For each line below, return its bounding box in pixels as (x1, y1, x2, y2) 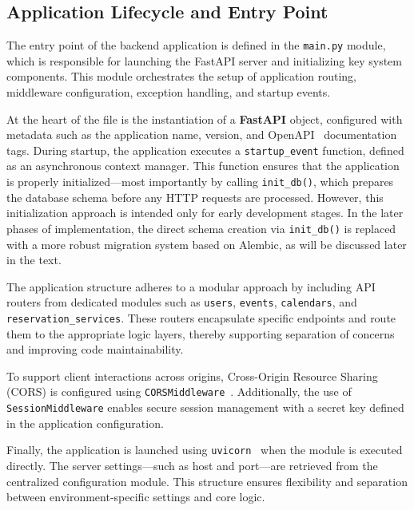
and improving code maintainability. (6, 341, 184, 358)
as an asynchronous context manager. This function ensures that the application (6, 157, 400, 174)
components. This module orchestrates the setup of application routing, (6, 68, 357, 85)
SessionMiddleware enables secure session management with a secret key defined (6, 399, 404, 416)
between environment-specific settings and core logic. (6, 488, 265, 505)
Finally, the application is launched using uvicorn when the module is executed (6, 441, 403, 458)
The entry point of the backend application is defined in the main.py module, (6, 37, 386, 53)
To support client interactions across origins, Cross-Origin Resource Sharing (6, 367, 378, 384)
